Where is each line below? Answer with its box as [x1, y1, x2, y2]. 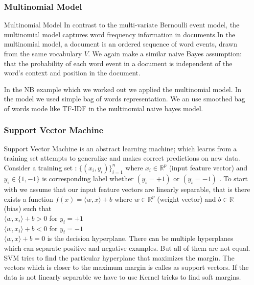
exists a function [4, 193, 53, 204]
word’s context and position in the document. [4, 68, 140, 78]
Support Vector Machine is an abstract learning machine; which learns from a [4, 143, 237, 153]
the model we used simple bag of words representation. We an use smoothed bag [4, 94, 245, 104]
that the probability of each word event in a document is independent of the [4, 58, 232, 68]
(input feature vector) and [169, 162, 248, 172]
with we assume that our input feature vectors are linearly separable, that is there [4, 184, 250, 194]
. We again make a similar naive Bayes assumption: [88, 48, 242, 58]
